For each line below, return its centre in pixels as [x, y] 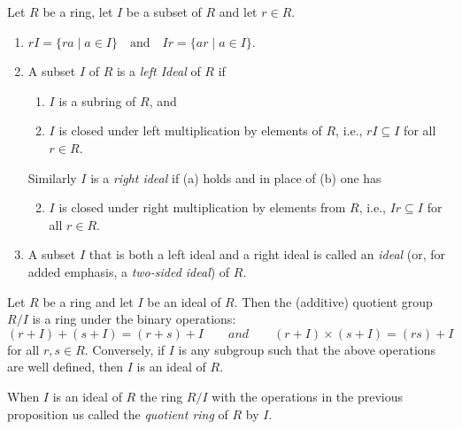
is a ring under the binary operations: [134, 319]
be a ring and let [88, 301]
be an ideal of [184, 301]
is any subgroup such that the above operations [307, 349]
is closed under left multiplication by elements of [190, 130]
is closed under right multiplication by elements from [202, 207]
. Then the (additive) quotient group [333, 301]
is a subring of [97, 100]
